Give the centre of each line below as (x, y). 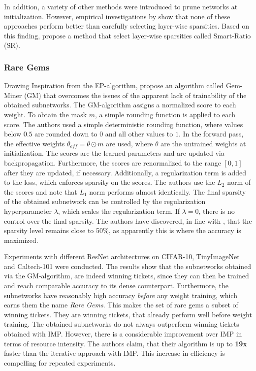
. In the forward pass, (211, 134)
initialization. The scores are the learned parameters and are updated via (114, 153)
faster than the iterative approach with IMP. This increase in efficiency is (114, 353)
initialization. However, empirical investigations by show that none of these (117, 16)
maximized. (21, 240)
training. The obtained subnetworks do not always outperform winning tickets (122, 324)
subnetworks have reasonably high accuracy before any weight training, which (121, 295)
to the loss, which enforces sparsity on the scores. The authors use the (110, 182)
